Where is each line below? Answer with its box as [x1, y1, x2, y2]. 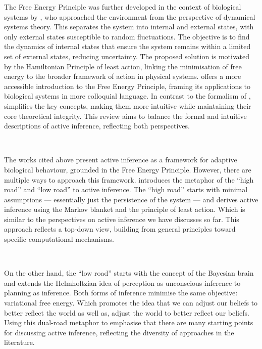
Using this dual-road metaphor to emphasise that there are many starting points [4, 317, 253, 328]
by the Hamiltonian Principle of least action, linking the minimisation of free [4, 61, 242, 71]
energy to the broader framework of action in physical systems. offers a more [4, 71, 241, 81]
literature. [4, 337, 35, 347]
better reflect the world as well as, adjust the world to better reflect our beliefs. [4, 307, 249, 318]
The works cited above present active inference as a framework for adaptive [4, 154, 237, 165]
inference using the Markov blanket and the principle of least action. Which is [4, 204, 245, 214]
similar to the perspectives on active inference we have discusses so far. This [4, 213, 239, 224]
